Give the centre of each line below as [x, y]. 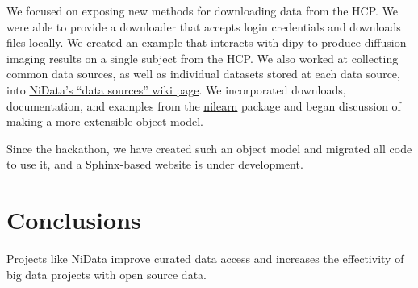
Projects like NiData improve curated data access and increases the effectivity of [205, 259]
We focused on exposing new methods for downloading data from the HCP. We [203, 10]
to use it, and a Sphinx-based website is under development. [155, 164]
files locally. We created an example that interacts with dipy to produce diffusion [207, 42]
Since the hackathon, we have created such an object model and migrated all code [209, 148]
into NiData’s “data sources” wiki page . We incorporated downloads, [176, 89]
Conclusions [74, 220]
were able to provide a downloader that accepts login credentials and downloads [204, 26]
